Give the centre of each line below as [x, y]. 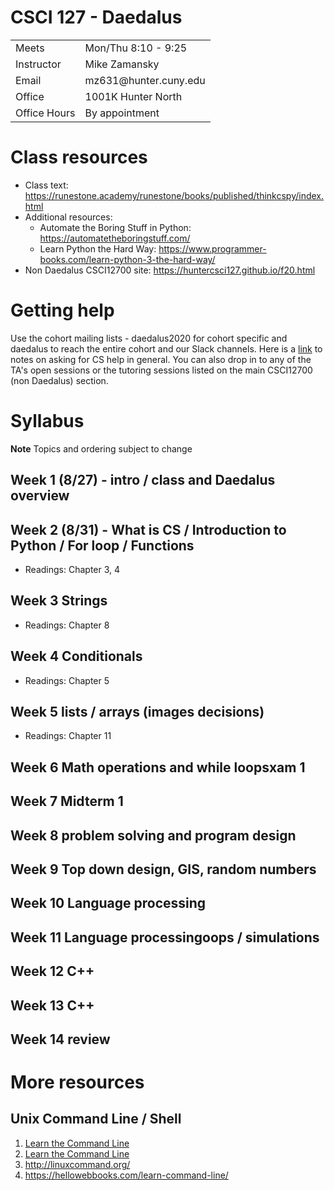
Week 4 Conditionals [76, 656]
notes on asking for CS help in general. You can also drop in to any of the [161, 359]
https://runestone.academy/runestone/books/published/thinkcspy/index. [174, 195]
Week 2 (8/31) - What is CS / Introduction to [148, 529]
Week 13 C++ [52, 1005]
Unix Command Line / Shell [96, 1119]
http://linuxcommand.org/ [77, 1164]
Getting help [62, 310]
